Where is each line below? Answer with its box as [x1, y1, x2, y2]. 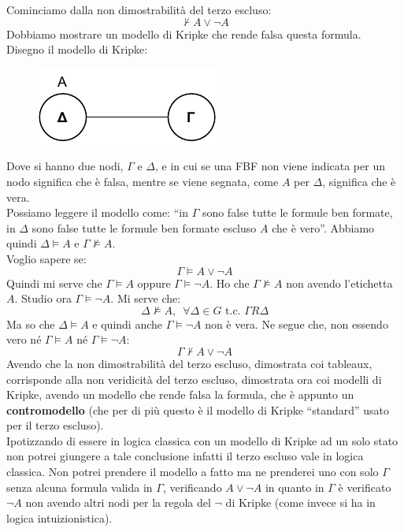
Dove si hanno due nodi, [6, 158, 124, 174]
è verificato [338, 478, 391, 495]
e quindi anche [92, 315, 163, 332]
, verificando [162, 478, 222, 495]
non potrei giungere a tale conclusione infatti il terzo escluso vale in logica [6, 448, 364, 464]
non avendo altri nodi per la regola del [25, 494, 211, 511]
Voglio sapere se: [6, 250, 87, 266]
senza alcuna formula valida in [6, 478, 153, 495]
